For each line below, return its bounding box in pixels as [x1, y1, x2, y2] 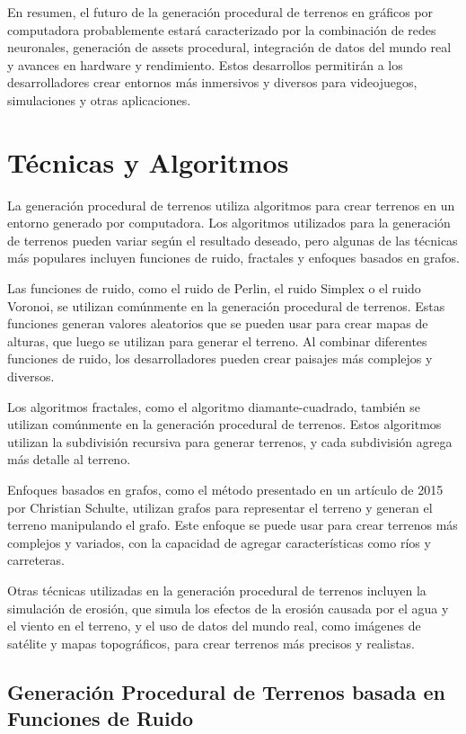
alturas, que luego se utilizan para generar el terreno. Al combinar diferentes [7, 331, 427, 350]
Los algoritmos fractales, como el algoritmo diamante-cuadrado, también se [7, 397, 420, 416]
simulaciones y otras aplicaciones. [7, 90, 191, 109]
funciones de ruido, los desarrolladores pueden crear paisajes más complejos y [7, 349, 433, 368]
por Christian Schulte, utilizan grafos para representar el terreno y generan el [7, 497, 433, 516]
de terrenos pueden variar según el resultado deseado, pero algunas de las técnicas [7, 230, 458, 249]
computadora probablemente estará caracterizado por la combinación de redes [7, 20, 436, 39]
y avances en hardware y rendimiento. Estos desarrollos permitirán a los [7, 55, 403, 74]
